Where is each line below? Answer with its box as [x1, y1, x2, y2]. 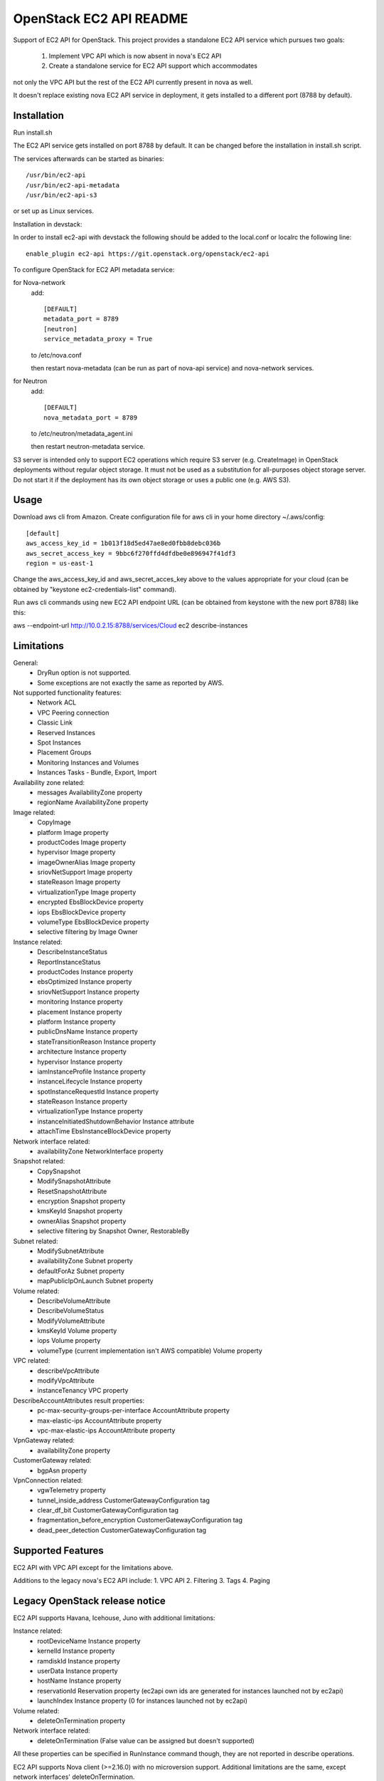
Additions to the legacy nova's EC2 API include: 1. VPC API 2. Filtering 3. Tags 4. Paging [13, 1577, 270, 1585]
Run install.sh [13, 128, 53, 137]
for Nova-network [13, 279, 66, 287]
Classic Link [37, 718, 73, 727]
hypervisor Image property [37, 848, 116, 856]
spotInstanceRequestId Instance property [37, 1087, 159, 1096]
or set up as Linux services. [13, 207, 94, 215]
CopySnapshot [37, 1167, 81, 1175]
